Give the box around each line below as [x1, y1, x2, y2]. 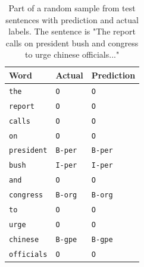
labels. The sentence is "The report [8, 25, 136, 37]
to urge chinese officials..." [24, 48, 120, 61]
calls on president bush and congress [5, 36, 139, 49]
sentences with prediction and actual [5, 13, 139, 26]
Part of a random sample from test [8, 2, 136, 14]
